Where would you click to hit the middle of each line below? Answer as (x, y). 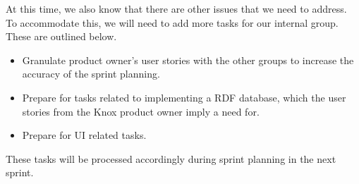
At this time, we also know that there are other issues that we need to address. (176, 8)
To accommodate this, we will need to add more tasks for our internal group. (172, 22)
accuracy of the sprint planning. (91, 74)
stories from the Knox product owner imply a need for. (141, 111)
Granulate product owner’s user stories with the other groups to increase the (188, 60)
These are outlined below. (61, 36)
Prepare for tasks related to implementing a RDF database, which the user (184, 97)
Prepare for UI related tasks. (84, 135)
